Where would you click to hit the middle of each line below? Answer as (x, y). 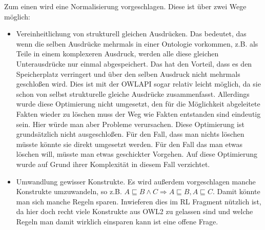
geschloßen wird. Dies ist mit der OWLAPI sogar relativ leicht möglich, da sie (138, 84)
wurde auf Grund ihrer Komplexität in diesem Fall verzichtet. (113, 164)
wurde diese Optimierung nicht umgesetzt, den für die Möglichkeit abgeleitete (138, 104)
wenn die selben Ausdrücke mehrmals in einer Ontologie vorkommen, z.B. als (137, 43)
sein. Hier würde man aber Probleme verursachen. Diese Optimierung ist (130, 124)
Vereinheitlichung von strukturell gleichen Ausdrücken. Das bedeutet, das (131, 34)
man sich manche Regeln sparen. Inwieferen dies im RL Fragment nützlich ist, (139, 201)
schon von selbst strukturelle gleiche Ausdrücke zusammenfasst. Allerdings (133, 93)
